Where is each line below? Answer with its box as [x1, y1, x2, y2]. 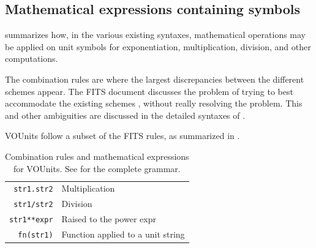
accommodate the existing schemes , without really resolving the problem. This [5, 97, 303, 110]
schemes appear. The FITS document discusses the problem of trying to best [5, 85, 293, 97]
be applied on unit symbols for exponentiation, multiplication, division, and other [5, 40, 311, 53]
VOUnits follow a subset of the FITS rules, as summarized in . [5, 129, 240, 142]
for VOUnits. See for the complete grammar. [13, 162, 181, 175]
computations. [5, 52, 58, 65]
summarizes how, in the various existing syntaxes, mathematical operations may [5, 28, 306, 41]
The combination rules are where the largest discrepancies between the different [5, 72, 304, 85]
